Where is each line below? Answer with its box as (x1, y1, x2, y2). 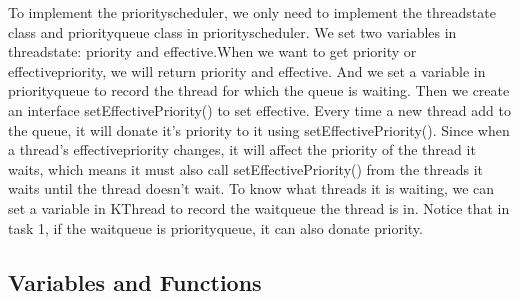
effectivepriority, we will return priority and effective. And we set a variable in (8, 60, 486, 81)
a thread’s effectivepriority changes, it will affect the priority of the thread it (8, 139, 476, 160)
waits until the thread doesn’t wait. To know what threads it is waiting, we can (8, 178, 495, 199)
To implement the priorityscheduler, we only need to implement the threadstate (8, 2, 496, 22)
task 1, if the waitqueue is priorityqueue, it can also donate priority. (8, 217, 423, 238)
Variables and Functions (8, 266, 262, 297)
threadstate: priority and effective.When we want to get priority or (8, 41, 417, 62)
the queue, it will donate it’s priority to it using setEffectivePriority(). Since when (8, 119, 510, 140)
